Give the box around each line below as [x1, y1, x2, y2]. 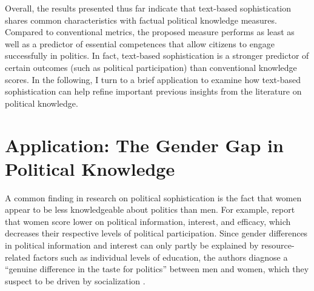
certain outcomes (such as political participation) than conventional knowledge [5, 61, 297, 73]
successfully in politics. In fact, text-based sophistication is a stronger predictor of [5, 49, 309, 62]
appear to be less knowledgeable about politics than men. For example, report [5, 203, 295, 216]
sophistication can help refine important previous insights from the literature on [5, 85, 302, 98]
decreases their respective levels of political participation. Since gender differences [5, 227, 308, 239]
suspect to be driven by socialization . [5, 274, 145, 287]
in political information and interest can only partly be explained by [5, 239, 259, 252]
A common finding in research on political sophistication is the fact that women [5, 191, 302, 204]
